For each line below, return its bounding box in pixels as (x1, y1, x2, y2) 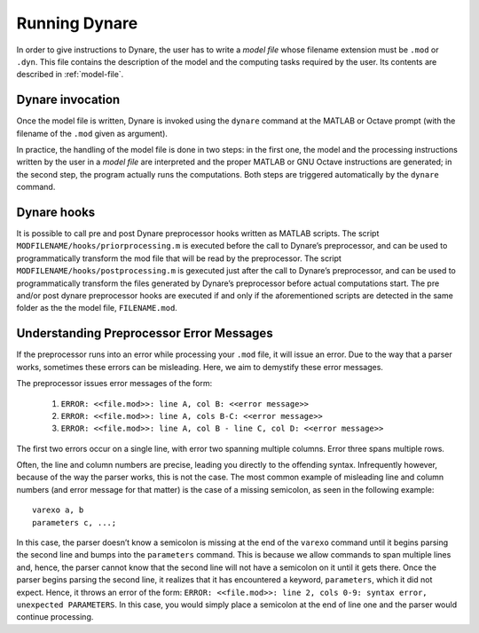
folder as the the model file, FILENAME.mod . (16, 303, 177, 313)
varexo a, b (32, 505, 84, 515)
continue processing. (16, 612, 94, 622)
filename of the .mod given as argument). (16, 128, 169, 138)
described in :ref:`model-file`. (16, 69, 124, 80)
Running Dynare (16, 13, 138, 33)
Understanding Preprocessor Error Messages (16, 326, 274, 341)
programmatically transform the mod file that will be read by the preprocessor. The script (16, 253, 342, 264)
